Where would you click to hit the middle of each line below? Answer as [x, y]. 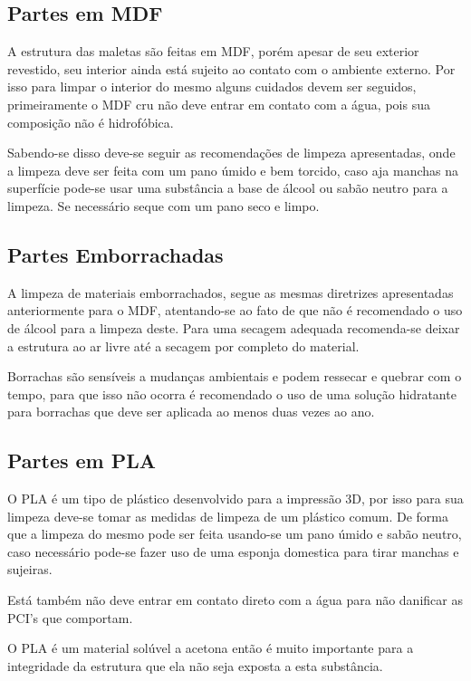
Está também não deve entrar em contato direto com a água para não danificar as [235, 600]
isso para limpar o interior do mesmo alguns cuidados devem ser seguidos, [212, 86]
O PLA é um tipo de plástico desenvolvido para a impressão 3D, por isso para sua [235, 499]
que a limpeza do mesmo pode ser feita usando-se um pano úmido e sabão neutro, [235, 534]
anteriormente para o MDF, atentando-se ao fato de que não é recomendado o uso [235, 310]
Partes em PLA [82, 460]
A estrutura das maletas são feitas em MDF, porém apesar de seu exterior [213, 51]
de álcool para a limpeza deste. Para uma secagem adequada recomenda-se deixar [234, 327]
